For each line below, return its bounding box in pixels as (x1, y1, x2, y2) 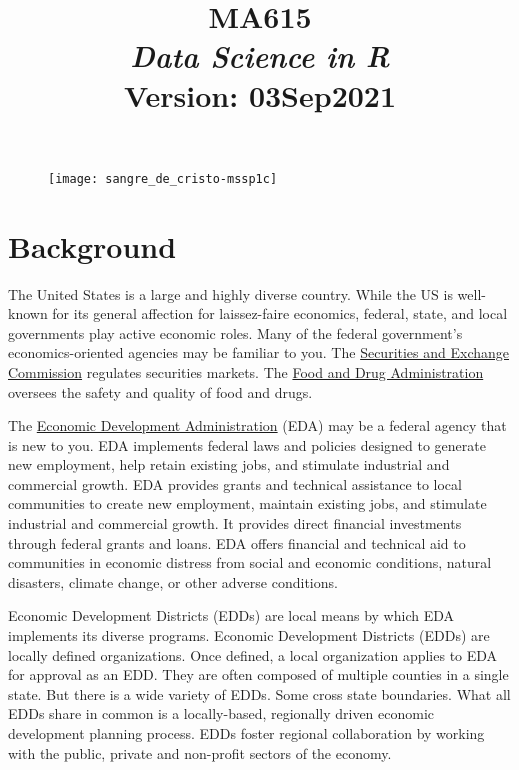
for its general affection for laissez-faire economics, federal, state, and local (52, 303, 508, 324)
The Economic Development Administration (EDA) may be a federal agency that (8, 415, 507, 436)
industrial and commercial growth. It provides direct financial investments (8, 513, 462, 534)
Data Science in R (130, 35, 390, 77)
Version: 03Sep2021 (123, 74, 397, 115)
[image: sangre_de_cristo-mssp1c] (48, 171, 278, 186)
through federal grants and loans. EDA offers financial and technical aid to (8, 532, 466, 553)
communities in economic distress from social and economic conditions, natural (8, 552, 492, 573)
